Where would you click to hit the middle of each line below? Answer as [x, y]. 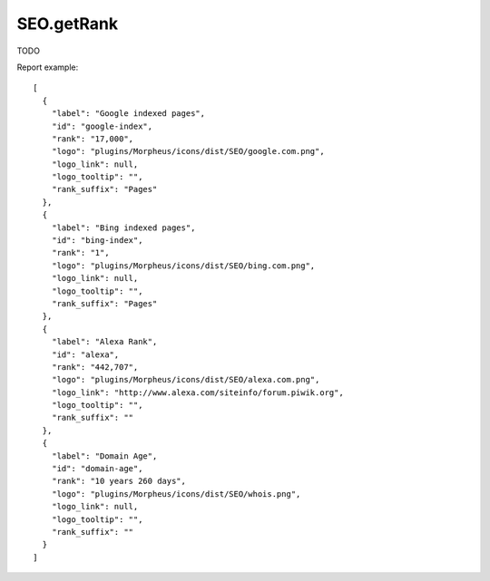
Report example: [48, 67]
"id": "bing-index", [97, 241]
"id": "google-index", [102, 126]
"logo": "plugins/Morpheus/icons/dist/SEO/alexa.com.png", [186, 380]
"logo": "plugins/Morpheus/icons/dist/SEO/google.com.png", [188, 151]
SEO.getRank [67, 24]
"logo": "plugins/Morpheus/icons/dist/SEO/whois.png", [176, 494]
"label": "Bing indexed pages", [123, 228]
